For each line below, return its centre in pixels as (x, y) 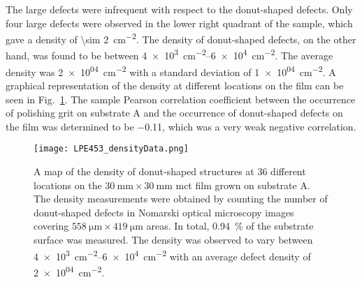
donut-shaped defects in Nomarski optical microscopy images (164, 212)
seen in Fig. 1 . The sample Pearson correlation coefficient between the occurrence (181, 99)
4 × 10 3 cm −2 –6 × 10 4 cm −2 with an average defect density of (172, 255)
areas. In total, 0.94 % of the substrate (230, 226)
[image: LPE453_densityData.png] (111, 149)
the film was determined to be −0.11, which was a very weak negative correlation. (181, 126)
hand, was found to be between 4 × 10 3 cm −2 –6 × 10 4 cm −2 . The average (169, 54)
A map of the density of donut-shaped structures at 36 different (170, 171)
